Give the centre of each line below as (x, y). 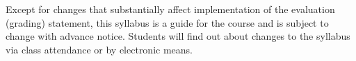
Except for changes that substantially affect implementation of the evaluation (170, 9)
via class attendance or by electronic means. (99, 49)
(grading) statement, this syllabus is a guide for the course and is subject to (167, 22)
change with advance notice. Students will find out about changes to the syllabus (178, 36)
